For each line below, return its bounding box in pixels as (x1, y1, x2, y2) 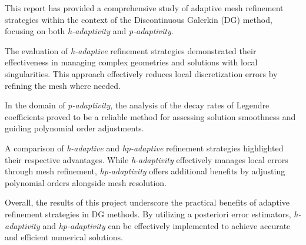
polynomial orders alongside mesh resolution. (5, 176, 167, 188)
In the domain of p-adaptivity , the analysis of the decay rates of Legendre (5, 99, 270, 111)
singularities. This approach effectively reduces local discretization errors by (5, 67, 278, 80)
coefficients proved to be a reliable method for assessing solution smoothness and (5, 110, 296, 122)
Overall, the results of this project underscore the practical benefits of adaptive (5, 196, 290, 208)
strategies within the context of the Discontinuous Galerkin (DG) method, (5, 13, 272, 25)
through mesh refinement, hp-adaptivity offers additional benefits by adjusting (5, 165, 285, 177)
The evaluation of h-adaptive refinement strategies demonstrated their (5, 44, 257, 57)
